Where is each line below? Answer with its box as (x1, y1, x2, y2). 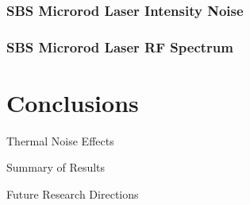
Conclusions (6, 86, 139, 118)
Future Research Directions (6, 186, 139, 202)
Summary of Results (6, 159, 106, 176)
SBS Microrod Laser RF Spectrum (6, 37, 233, 56)
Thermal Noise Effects (6, 132, 114, 149)
